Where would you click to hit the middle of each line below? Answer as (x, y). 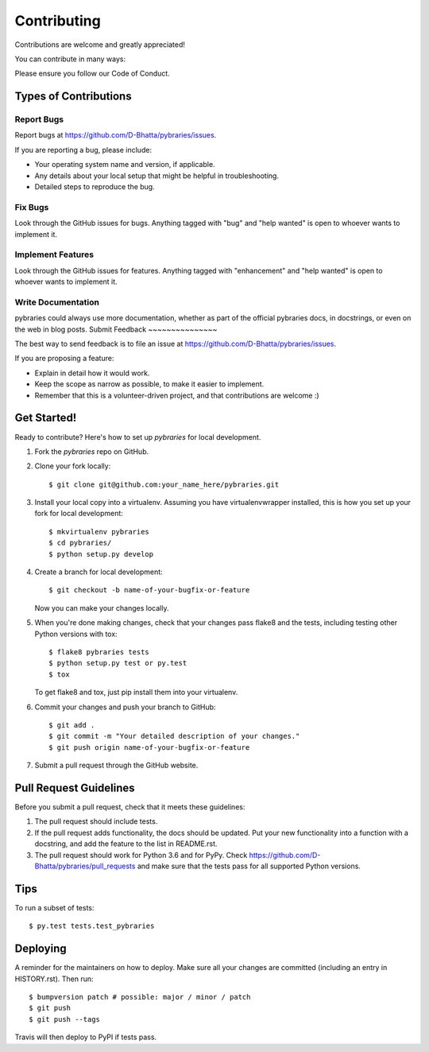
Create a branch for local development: (99, 572)
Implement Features (54, 254)
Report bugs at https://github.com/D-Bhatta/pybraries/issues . (116, 135)
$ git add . (72, 725)
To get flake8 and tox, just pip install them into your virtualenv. (136, 693)
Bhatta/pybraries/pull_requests (85, 866)
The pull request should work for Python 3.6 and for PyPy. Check (141, 855)
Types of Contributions (73, 97)
